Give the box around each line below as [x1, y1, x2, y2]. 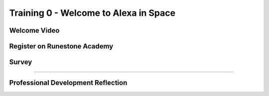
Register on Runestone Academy [9, 42, 114, 50]
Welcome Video [9, 26, 60, 35]
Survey [9, 58, 32, 66]
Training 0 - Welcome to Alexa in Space [9, 7, 176, 18]
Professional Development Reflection [9, 79, 128, 87]
